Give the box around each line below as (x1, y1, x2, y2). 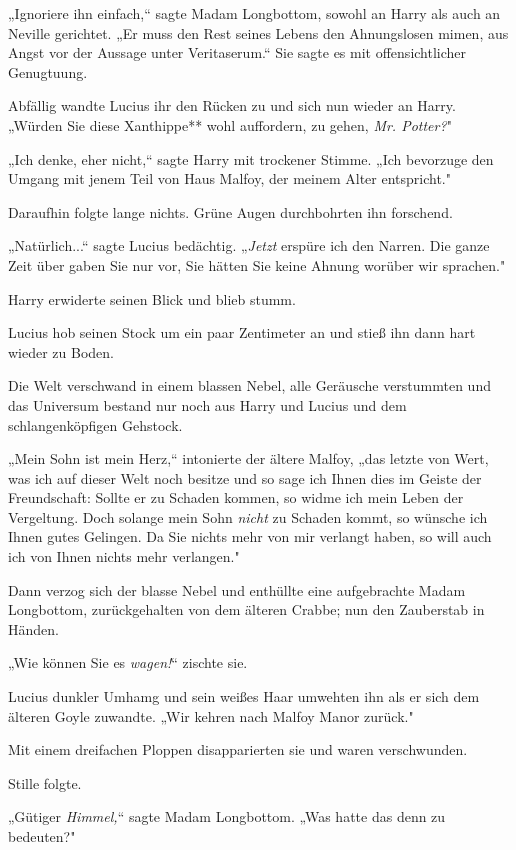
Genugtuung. (8, 61, 88, 82)
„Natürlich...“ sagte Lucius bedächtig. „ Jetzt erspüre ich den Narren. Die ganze (8, 235, 490, 256)
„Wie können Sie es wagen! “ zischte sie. (8, 652, 248, 673)
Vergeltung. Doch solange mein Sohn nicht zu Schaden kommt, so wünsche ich (8, 506, 488, 527)
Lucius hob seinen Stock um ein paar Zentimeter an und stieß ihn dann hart (8, 322, 476, 343)
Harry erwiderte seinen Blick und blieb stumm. (8, 288, 296, 309)
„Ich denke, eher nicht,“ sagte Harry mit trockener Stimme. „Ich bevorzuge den (8, 148, 494, 169)
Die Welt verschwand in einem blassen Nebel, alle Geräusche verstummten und (8, 375, 491, 396)
